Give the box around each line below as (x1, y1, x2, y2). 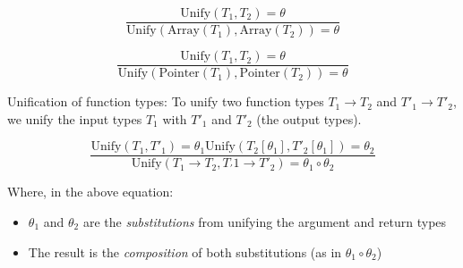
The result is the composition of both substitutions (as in (28, 242, 342, 261)
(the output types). (256, 109, 362, 128)
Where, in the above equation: (7, 182, 174, 201)
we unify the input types (7, 109, 142, 128)
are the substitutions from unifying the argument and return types (82, 212, 447, 230)
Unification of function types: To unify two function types (7, 92, 324, 111)
